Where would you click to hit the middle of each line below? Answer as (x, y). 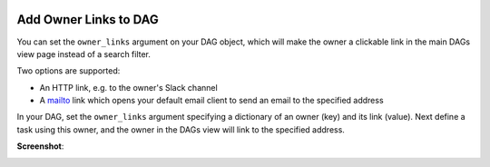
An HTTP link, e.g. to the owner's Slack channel (128, 87)
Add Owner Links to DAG (88, 20)
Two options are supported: (69, 71)
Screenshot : (40, 146)
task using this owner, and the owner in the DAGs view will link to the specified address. (181, 129)
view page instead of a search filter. (84, 54)
